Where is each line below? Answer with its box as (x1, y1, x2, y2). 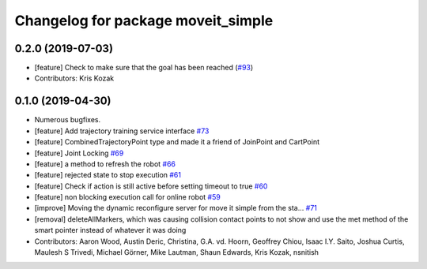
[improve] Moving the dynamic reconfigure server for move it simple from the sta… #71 (34, 204, 318, 213)
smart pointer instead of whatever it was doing (34, 226, 187, 235)
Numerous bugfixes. (34, 115, 101, 125)
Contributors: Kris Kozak (34, 73, 115, 83)
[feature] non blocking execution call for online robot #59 (34, 192, 221, 202)
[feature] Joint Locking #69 (34, 148, 124, 158)
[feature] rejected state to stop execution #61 (34, 170, 182, 180)
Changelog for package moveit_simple (14, 12, 274, 29)
